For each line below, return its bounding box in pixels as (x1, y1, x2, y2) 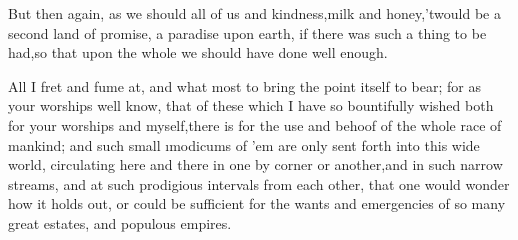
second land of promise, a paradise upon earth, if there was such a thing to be (8, 22, 487, 43)
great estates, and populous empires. (8, 212, 232, 233)
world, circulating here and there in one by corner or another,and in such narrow (8, 154, 503, 175)
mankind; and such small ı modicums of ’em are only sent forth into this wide (8, 134, 480, 155)
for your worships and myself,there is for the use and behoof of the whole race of (8, 114, 502, 135)
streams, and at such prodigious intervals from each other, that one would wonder (8, 173, 510, 194)
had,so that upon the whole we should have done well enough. (8, 42, 388, 63)
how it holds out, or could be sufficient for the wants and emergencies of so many (8, 193, 506, 214)
